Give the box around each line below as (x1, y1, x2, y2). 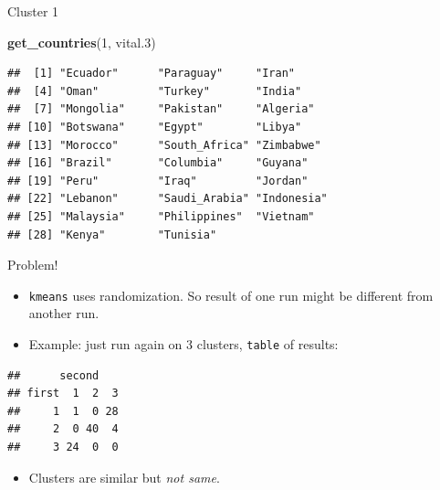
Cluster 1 (7, 2, 59, 20)
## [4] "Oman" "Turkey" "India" (7, 84, 302, 98)
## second (7, 368, 100, 382)
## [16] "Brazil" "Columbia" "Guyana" (7, 156, 309, 170)
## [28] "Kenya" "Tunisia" (7, 228, 217, 241)
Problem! (7, 255, 58, 274)
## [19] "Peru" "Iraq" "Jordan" (7, 174, 309, 187)
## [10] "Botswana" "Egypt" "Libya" (7, 120, 302, 133)
